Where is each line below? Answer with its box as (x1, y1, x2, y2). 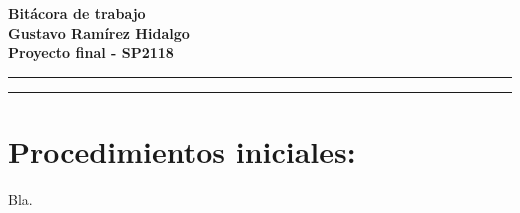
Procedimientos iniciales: (8, 130, 356, 171)
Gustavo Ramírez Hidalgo (8, 22, 190, 43)
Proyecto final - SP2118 (8, 42, 174, 63)
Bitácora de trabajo (8, 3, 146, 23)
